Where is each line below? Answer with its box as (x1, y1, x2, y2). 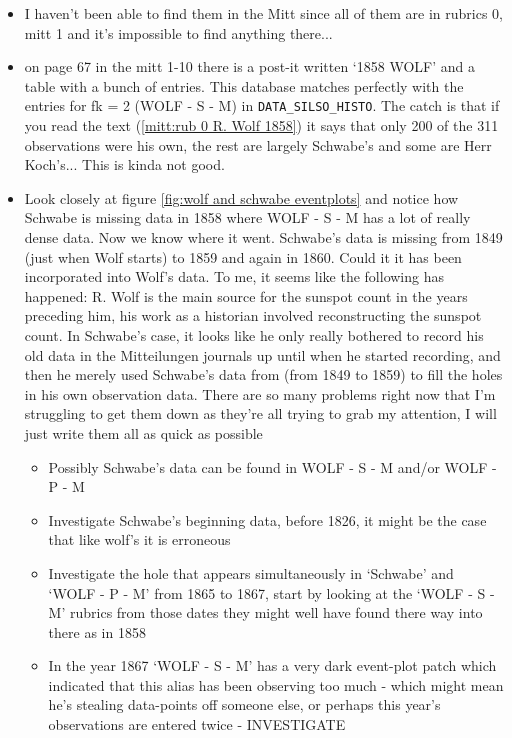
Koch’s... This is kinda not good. (24, 154, 225, 175)
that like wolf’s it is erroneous (48, 529, 231, 550)
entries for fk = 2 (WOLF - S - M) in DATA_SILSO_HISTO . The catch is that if (24, 95, 500, 116)
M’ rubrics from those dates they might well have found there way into (48, 602, 483, 623)
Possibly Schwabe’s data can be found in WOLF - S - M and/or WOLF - (48, 456, 497, 477)
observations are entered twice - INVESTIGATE (48, 714, 346, 735)
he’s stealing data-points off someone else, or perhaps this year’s (48, 694, 441, 715)
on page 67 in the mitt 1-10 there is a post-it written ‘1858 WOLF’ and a (24, 56, 475, 77)
